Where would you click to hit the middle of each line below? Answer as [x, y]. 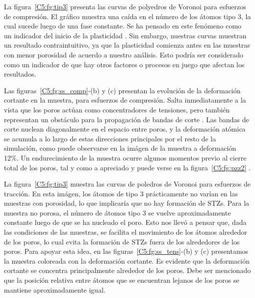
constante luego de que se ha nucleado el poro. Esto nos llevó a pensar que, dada [125, 222]
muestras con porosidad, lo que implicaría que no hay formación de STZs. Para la [127, 203]
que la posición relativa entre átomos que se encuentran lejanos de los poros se [122, 280]
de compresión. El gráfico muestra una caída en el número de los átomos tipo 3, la [127, 16]
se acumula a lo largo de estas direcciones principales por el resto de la [110, 138]
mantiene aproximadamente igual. [55, 289]
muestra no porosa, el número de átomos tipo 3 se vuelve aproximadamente [117, 212]
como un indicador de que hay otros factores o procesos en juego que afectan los [124, 64]
